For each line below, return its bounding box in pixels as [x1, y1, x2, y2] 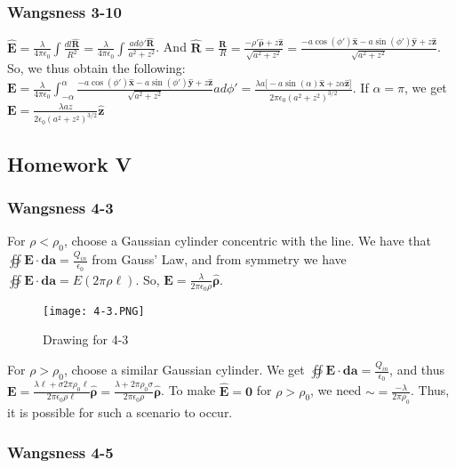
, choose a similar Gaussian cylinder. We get [63, 360, 305, 379]
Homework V [7, 149, 132, 177]
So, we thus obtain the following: [7, 59, 186, 77]
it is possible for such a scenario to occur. [7, 403, 233, 422]
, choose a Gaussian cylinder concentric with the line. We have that [63, 231, 431, 250]
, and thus [389, 360, 444, 379]
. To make [161, 381, 216, 399]
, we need [310, 381, 362, 399]
